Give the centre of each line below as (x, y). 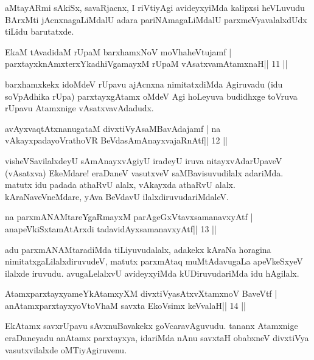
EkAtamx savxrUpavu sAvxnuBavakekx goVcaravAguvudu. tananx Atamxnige (152, 326)
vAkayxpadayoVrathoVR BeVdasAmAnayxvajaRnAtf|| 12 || (116, 140)
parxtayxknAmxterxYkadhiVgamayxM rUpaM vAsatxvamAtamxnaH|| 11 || (146, 64)
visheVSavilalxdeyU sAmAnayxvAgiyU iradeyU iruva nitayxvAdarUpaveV (144, 160)
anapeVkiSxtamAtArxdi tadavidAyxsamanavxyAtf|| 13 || (111, 228)
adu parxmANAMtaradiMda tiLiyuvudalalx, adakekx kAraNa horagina (138, 249)
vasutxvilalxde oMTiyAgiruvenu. (66, 349)
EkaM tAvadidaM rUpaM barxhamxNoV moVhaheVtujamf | (118, 51)
